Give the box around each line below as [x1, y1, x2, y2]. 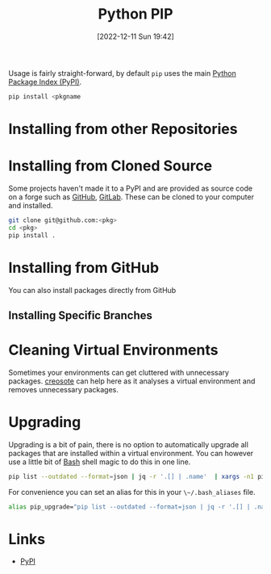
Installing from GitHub [8, 258, 160, 277]
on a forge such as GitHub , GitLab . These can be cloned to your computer [8, 191, 254, 202]
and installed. [8, 200, 53, 210]
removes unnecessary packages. [8, 384, 119, 394]
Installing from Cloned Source [8, 157, 213, 175]
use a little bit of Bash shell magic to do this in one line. [8, 457, 191, 467]
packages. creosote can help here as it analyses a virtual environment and [8, 376, 256, 386]
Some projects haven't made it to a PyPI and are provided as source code [8, 183, 252, 193]
